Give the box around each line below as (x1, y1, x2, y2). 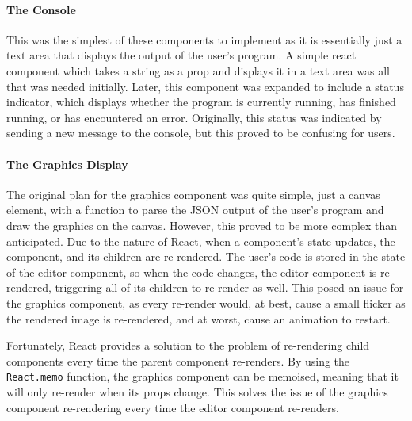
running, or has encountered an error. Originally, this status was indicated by (6, 109, 382, 125)
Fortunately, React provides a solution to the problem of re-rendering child (6, 337, 370, 354)
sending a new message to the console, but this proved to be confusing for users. (6, 124, 395, 141)
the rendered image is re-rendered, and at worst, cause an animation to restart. (6, 310, 391, 327)
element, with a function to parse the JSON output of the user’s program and (6, 201, 384, 218)
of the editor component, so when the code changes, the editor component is (6, 263, 377, 280)
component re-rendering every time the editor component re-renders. (6, 399, 339, 415)
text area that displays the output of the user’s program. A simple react (6, 47, 357, 63)
